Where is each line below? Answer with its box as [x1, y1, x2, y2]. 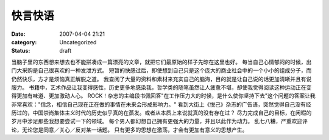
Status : [11, 47, 30, 55]
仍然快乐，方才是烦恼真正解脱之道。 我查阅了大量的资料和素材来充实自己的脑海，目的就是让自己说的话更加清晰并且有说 [11, 75, 312, 82]
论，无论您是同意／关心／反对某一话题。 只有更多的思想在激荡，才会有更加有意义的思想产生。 [11, 126, 248, 133]
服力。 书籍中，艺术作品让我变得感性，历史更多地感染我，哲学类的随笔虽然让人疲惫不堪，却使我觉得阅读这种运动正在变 [11, 84, 312, 91]
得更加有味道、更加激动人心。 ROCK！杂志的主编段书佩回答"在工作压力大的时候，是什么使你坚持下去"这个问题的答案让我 [11, 92, 316, 99]
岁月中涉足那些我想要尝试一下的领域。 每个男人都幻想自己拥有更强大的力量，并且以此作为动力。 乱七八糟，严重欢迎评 [11, 118, 308, 125]
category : [11, 38, 37, 45]
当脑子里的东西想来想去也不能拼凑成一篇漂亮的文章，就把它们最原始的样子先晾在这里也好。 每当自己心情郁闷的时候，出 [11, 58, 312, 65]
